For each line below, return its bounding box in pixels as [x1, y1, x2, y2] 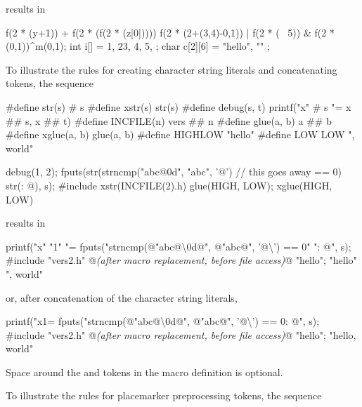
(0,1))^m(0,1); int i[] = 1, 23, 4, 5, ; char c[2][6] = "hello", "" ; [6, 39, 270, 53]
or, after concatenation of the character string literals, [6, 290, 238, 305]
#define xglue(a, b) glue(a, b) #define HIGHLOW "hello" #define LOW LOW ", [6, 127, 355, 142]
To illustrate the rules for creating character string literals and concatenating [6, 62, 337, 76]
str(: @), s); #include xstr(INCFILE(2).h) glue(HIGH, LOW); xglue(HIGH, [6, 178, 332, 192]
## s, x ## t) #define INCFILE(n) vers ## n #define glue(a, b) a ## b [6, 113, 332, 128]
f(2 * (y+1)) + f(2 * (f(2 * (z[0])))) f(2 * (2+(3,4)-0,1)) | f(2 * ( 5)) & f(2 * [6, 25, 335, 39]
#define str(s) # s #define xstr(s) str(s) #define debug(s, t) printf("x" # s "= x [6, 99, 351, 114]
